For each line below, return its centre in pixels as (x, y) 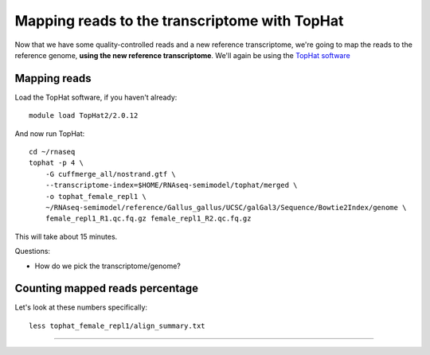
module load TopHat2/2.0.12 (84, 116)
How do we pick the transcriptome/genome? (107, 266)
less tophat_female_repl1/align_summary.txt (117, 326)
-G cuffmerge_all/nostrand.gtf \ (111, 174)
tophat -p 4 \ (56, 163)
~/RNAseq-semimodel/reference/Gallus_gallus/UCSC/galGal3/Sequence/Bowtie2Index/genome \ (226, 207)
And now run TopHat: (50, 133)
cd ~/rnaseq (52, 152)
